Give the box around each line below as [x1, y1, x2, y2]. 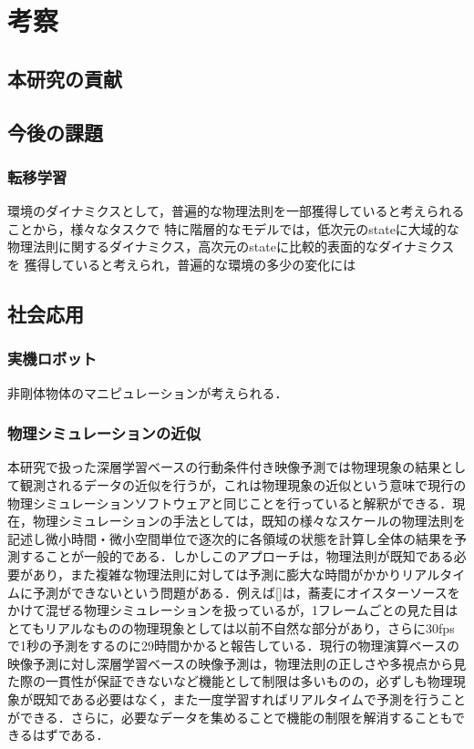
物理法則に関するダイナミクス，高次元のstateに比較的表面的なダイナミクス [7, 237, 455, 256]
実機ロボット [7, 347, 98, 370]
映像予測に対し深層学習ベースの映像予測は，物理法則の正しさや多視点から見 [7, 653, 467, 672]
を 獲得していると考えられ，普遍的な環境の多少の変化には [7, 254, 356, 273]
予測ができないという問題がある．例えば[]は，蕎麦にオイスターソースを [32, 582, 460, 601]
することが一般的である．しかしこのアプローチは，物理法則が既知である [19, 547, 454, 566]
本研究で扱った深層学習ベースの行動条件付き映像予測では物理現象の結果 [7, 457, 441, 477]
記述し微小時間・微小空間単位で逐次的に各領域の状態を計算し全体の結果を [7, 528, 454, 548]
